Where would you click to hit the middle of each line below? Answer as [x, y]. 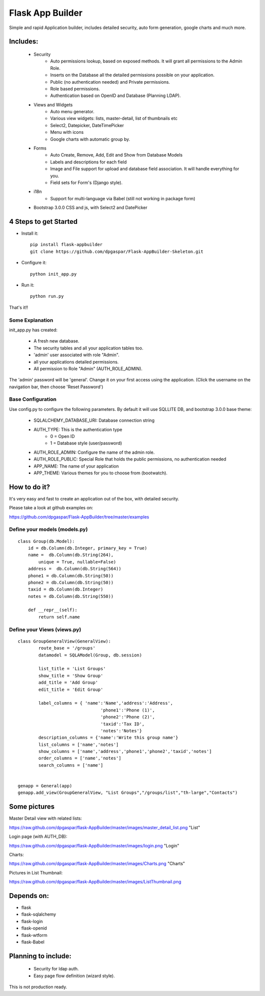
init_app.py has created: [33, 330]
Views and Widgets [53, 105]
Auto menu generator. [72, 112]
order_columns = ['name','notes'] [80, 758]
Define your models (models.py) [48, 529]
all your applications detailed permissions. [76, 362]
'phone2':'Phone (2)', [128, 717]
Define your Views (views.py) [45, 629]
